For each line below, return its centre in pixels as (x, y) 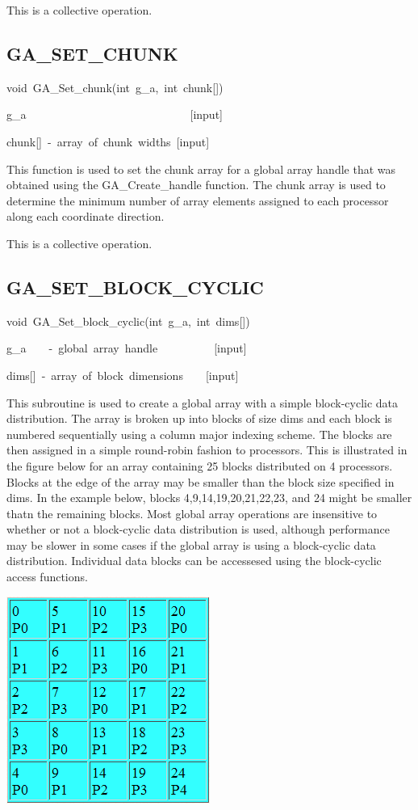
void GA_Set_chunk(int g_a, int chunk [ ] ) (115, 87)
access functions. (47, 577)
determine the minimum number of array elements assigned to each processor (198, 200)
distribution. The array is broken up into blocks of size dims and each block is (199, 418)
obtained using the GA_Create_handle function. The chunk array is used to (196, 185)
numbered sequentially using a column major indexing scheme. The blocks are (199, 434)
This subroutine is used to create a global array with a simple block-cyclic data (203, 402)
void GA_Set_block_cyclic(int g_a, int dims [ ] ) (128, 321)
